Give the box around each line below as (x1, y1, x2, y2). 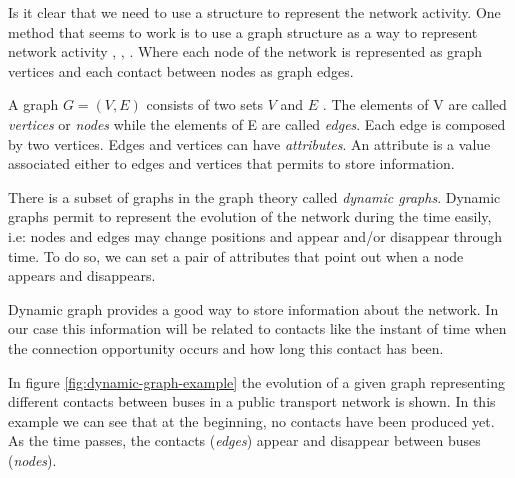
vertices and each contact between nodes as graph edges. (8, 60, 354, 81)
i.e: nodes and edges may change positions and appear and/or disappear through (8, 225, 503, 246)
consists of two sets (146, 94, 264, 115)
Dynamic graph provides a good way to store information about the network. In (8, 298, 499, 319)
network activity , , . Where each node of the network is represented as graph (8, 41, 483, 62)
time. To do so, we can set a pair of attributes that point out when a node (8, 245, 464, 266)
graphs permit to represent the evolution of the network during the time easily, (8, 206, 492, 227)
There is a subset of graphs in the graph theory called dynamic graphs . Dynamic (8, 186, 501, 207)
